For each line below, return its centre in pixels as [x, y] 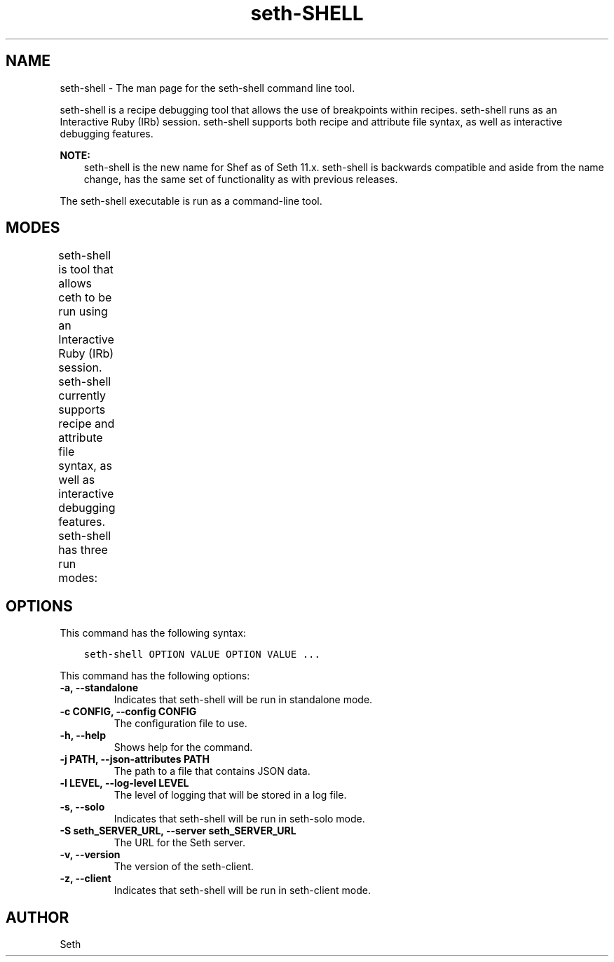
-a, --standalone [99, 688]
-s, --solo [82, 807]
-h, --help [83, 736]
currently [82, 396]
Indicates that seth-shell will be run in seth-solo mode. [239, 819]
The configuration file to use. [180, 724]
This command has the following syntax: [153, 633]
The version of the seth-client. [184, 867]
